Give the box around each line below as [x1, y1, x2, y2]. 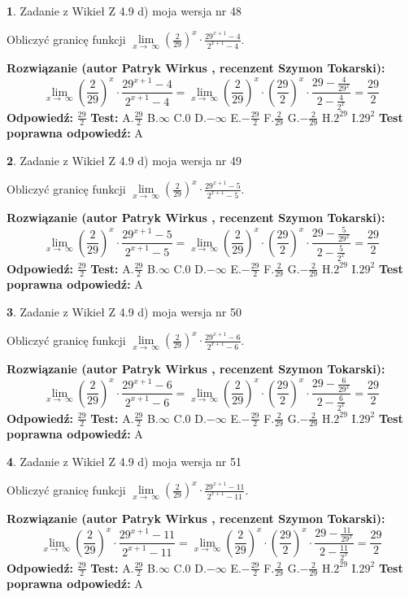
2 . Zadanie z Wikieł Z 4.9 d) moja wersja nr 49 [7, 151, 242, 168]
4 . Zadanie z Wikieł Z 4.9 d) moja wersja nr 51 [7, 452, 242, 469]
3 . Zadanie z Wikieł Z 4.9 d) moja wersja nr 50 [7, 303, 242, 320]
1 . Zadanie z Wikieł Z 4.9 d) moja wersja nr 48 [7, 2, 242, 19]
